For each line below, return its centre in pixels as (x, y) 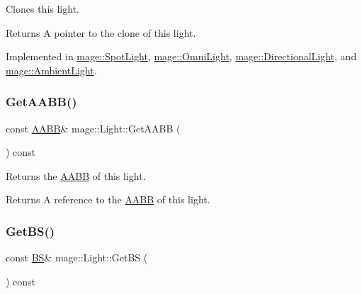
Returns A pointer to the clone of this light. (101, 32)
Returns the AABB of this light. (76, 175)
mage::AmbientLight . (51, 70)
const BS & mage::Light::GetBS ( (77, 258)
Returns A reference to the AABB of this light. (108, 199)
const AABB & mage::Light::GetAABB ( (93, 128)
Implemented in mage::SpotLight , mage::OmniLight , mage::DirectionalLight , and (181, 56)
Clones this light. (43, 9)
